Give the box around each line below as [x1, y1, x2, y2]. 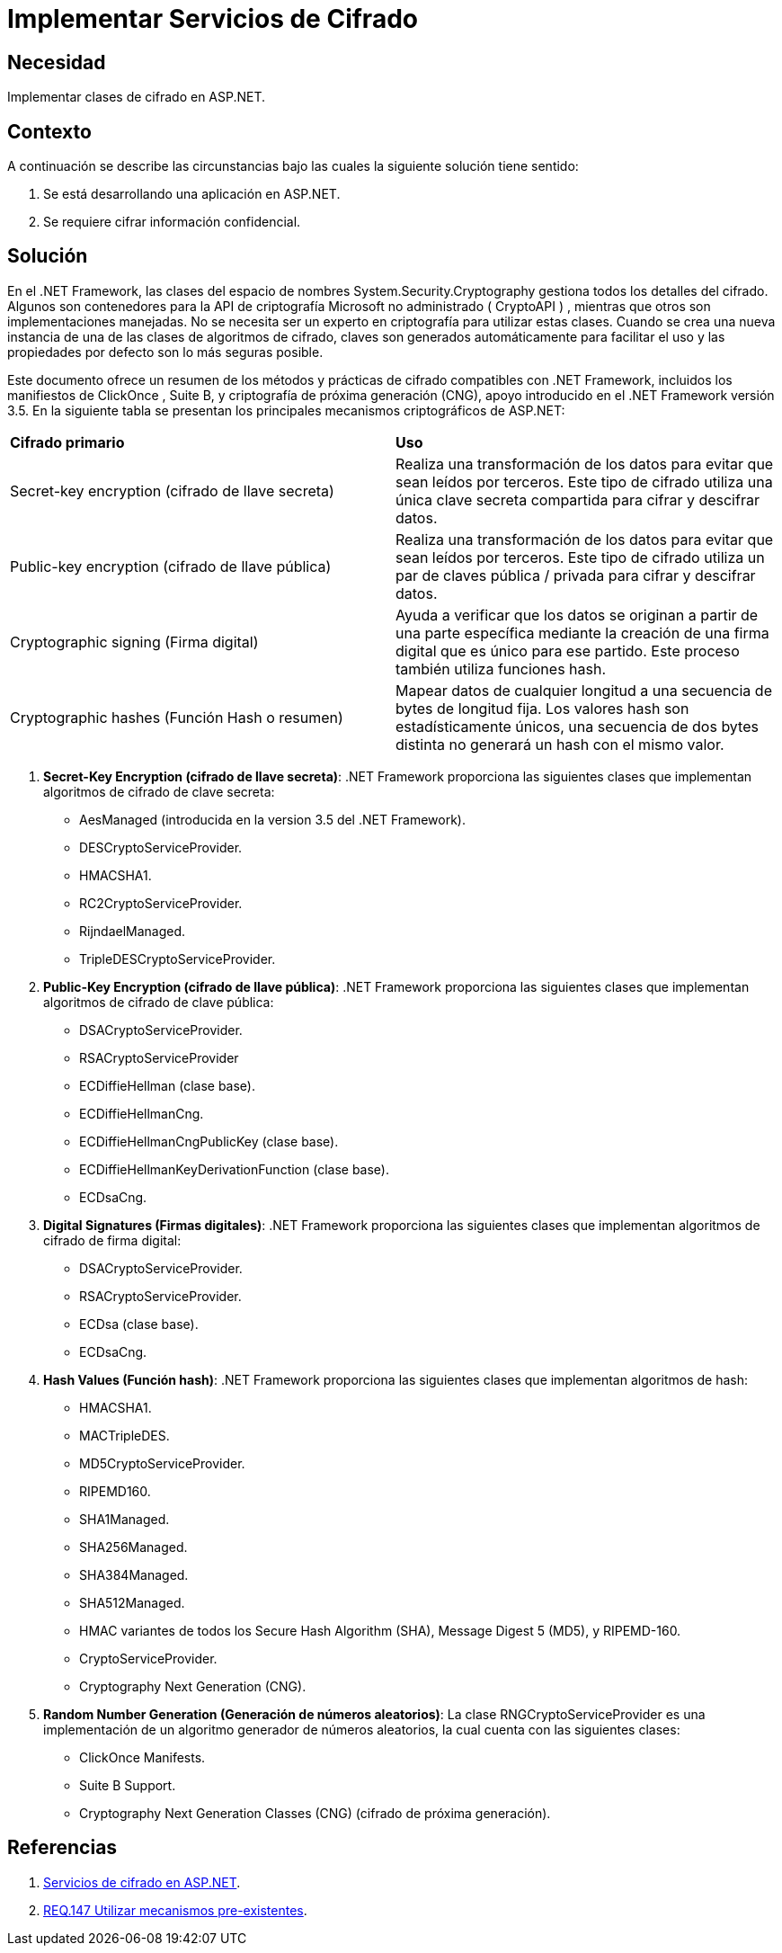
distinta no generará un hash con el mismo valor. [395, 735, 724, 754]
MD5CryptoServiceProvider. [79, 1455, 245, 1471]
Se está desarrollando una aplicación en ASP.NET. [43, 186, 341, 202]
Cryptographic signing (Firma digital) [10, 632, 259, 651]
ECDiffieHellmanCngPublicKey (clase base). [79, 1133, 339, 1149]
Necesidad [7, 50, 106, 74]
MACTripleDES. [79, 1427, 170, 1443]
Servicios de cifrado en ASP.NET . [43, 1874, 241, 1890]
